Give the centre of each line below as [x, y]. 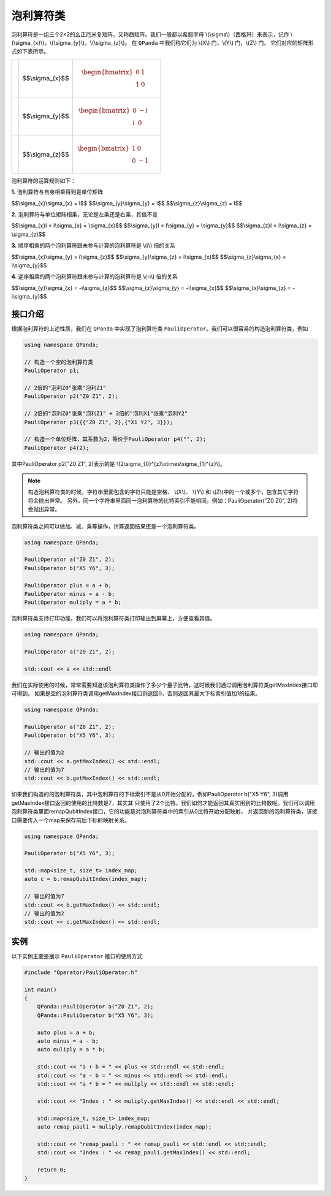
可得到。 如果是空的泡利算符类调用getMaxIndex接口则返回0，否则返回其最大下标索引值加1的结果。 [136, 693]
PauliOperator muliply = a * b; [73, 603]
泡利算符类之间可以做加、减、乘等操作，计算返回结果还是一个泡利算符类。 [105, 526]
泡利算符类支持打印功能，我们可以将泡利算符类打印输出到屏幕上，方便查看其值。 [113, 619]
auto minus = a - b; [68, 1041]
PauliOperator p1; [52, 371]
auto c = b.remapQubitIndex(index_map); [86, 879]
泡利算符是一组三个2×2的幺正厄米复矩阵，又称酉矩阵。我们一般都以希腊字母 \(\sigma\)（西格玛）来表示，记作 [150, 34]
